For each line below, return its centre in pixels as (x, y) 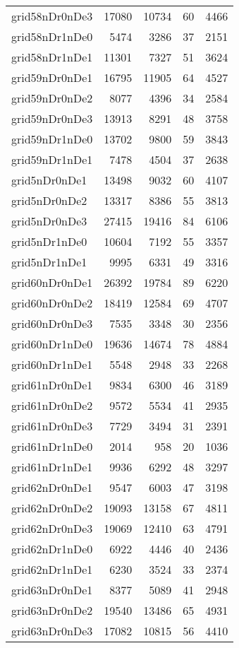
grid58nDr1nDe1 (52, 57)
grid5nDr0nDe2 (49, 200)
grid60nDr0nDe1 (52, 282)
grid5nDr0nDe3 (49, 221)
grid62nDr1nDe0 (52, 549)
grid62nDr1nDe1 (52, 569)
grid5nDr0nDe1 (49, 180)
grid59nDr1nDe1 (52, 159)
